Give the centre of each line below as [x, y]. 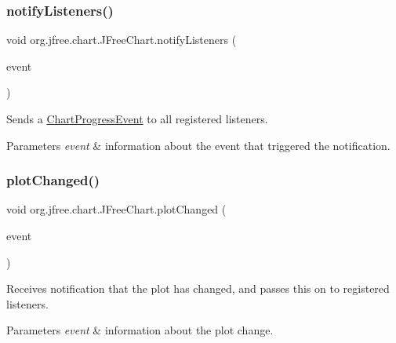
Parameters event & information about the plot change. [140, 330]
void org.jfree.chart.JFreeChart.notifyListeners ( [122, 40]
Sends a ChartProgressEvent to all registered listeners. [137, 119]
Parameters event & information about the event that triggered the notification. [198, 145]
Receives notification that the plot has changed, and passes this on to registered [198, 288]
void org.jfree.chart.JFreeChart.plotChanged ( [116, 209]
